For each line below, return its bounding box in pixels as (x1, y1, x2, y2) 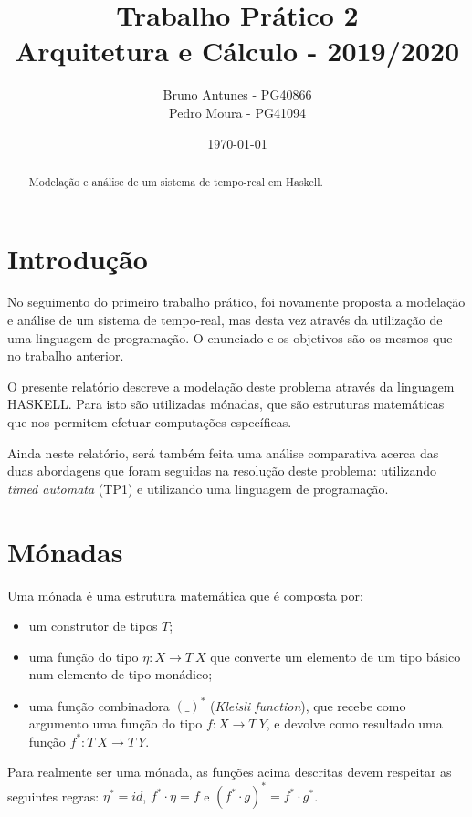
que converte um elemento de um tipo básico (210, 646, 461, 665)
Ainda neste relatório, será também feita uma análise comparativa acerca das (7, 443, 439, 462)
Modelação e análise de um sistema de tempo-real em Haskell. (28, 173, 323, 189)
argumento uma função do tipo (28, 714, 203, 733)
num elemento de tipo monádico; (28, 665, 213, 684)
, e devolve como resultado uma (266, 714, 443, 733)
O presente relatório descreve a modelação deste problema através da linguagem (7, 376, 455, 395)
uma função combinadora (28, 696, 170, 715)
